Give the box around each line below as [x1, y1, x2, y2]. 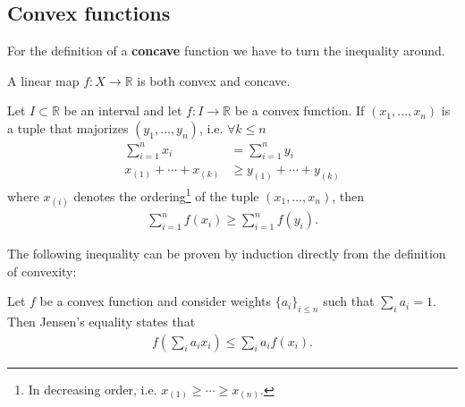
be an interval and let [63, 101, 182, 120]
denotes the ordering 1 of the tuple [73, 184, 259, 205]
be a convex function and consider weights [39, 292, 272, 310]
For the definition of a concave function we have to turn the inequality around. [7, 41, 445, 60]
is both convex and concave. [137, 71, 291, 89]
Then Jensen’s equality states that [7, 312, 196, 331]
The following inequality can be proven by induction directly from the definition [7, 244, 446, 263]
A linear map [7, 71, 80, 89]
